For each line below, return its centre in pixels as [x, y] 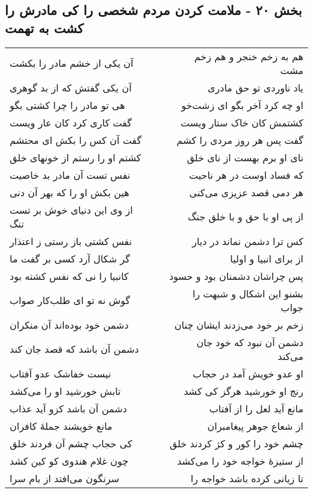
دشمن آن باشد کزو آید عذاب [68, 408]
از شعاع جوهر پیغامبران [255, 426]
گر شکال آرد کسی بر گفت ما [70, 258]
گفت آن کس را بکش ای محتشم [76, 140]
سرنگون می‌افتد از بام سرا [65, 478]
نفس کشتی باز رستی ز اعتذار [71, 241]
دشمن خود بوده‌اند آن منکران [69, 324]
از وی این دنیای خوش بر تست [71, 209]
